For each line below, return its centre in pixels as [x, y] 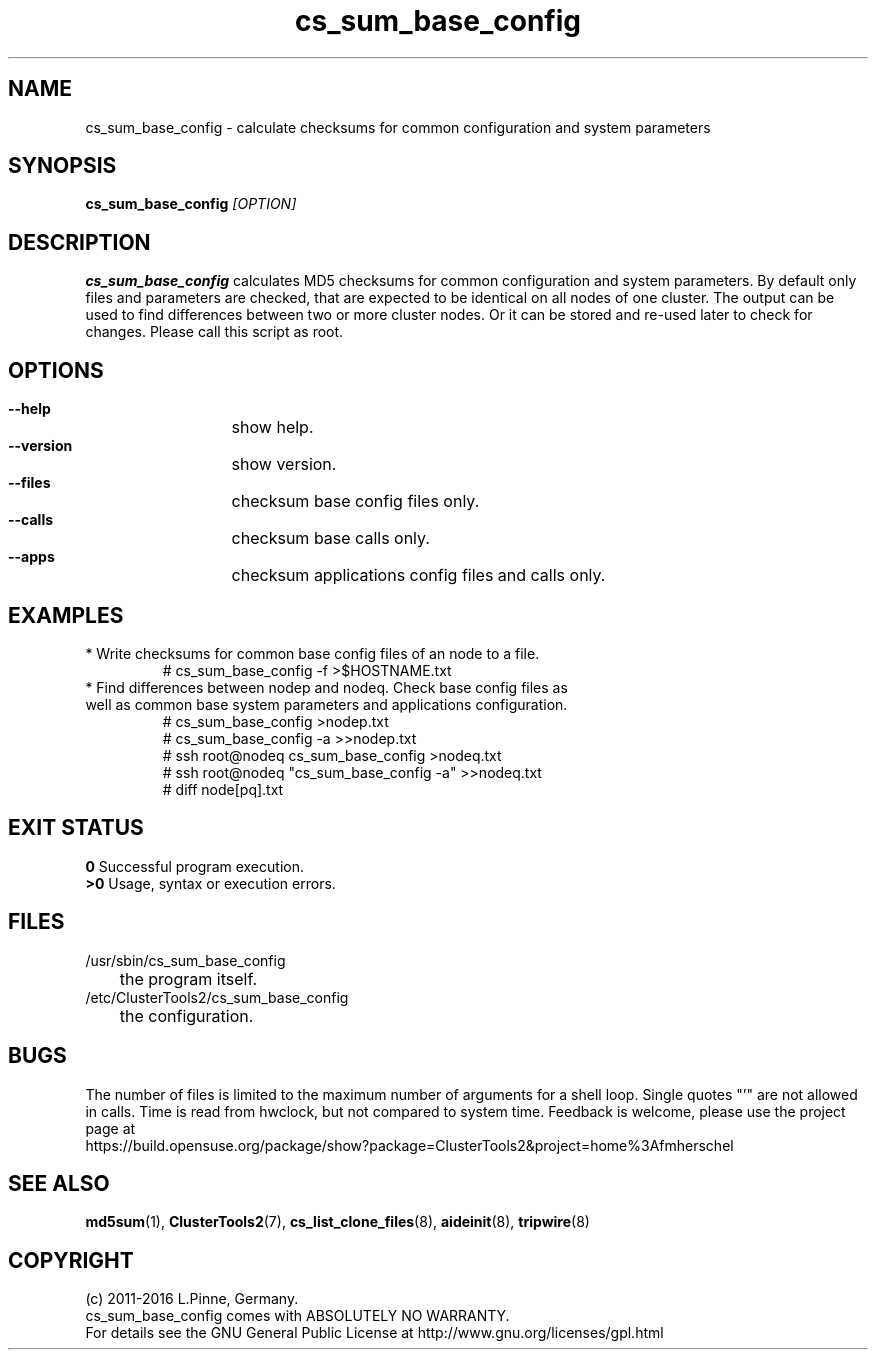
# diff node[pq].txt [223, 789]
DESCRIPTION [79, 242]
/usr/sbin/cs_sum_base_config [185, 960]
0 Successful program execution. [194, 866]
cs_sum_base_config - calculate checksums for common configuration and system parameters [398, 127]
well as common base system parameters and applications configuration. [326, 704]
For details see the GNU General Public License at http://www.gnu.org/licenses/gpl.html [374, 1333]
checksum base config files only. [355, 501]
